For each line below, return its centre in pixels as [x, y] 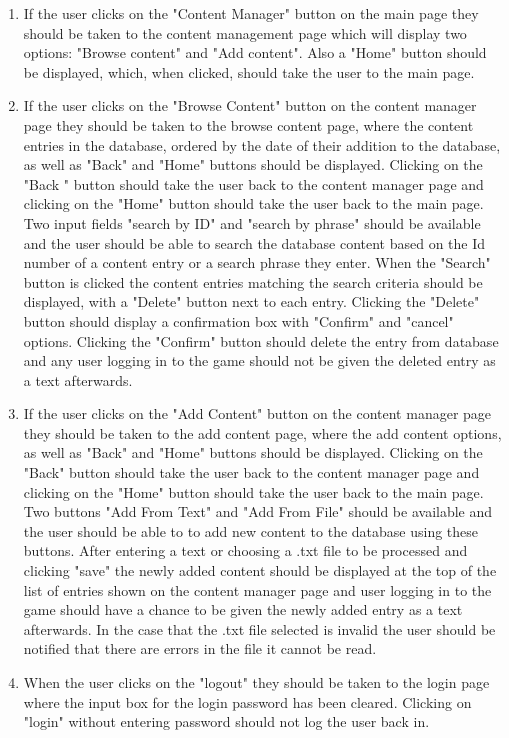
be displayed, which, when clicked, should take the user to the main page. [249, 71]
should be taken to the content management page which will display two [245, 32]
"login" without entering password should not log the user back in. [226, 721]
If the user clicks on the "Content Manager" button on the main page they [251, 13]
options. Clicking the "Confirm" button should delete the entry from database [261, 340]
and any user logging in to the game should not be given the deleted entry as [259, 360]
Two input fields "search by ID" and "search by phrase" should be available [252, 222]
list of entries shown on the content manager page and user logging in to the [257, 589]
